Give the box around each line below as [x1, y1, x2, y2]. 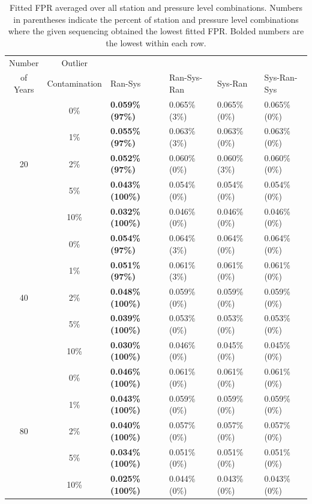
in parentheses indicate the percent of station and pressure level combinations [13, 13, 299, 25]
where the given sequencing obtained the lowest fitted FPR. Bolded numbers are [8, 25, 304, 37]
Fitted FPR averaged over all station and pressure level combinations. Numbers [9, 1, 303, 13]
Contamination [47, 77, 102, 90]
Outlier [61, 56, 88, 69]
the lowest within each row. [106, 36, 206, 49]
